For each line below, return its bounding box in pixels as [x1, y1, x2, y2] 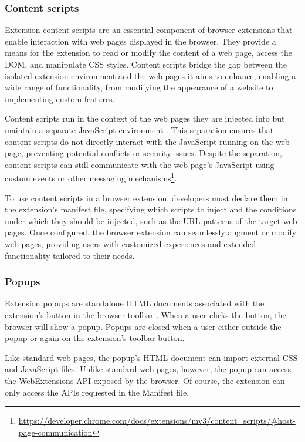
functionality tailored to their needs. [5, 249, 135, 261]
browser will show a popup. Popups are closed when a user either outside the [5, 320, 282, 332]
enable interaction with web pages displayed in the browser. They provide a [5, 35, 276, 47]
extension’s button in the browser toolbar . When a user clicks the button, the [5, 308, 286, 320]
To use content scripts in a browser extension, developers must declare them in [5, 191, 288, 204]
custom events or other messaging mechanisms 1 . [5, 170, 177, 184]
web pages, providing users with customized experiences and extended [5, 237, 256, 249]
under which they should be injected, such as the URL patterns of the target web [5, 214, 297, 227]
